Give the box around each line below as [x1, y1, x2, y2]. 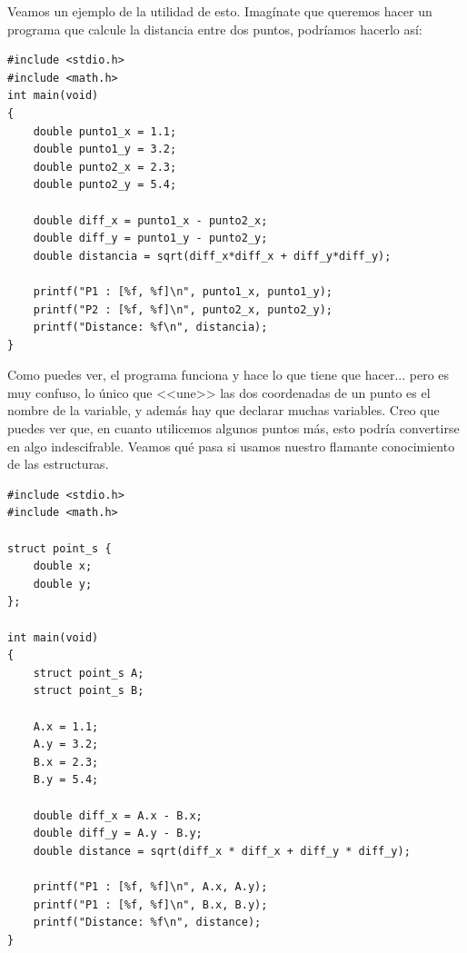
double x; [33, 560, 93, 573]
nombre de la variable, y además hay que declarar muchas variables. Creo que [7, 401, 440, 420]
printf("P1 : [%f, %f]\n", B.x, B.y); [33, 898, 268, 911]
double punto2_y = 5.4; [33, 178, 177, 192]
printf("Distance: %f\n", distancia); [33, 321, 268, 334]
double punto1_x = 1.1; [33, 124, 177, 138]
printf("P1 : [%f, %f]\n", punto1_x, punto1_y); [33, 284, 333, 298]
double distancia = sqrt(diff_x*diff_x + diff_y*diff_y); [33, 249, 392, 263]
